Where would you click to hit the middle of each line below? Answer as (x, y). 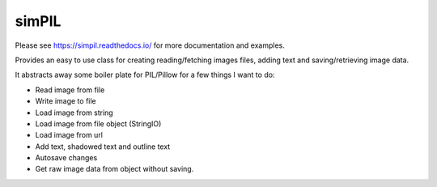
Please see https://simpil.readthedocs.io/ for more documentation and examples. (150, 45)
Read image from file (70, 90)
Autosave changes (66, 158)
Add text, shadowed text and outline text (103, 147)
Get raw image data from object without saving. (115, 169)
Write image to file (66, 101)
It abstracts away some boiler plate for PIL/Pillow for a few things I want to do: (145, 75)
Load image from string (74, 113)
